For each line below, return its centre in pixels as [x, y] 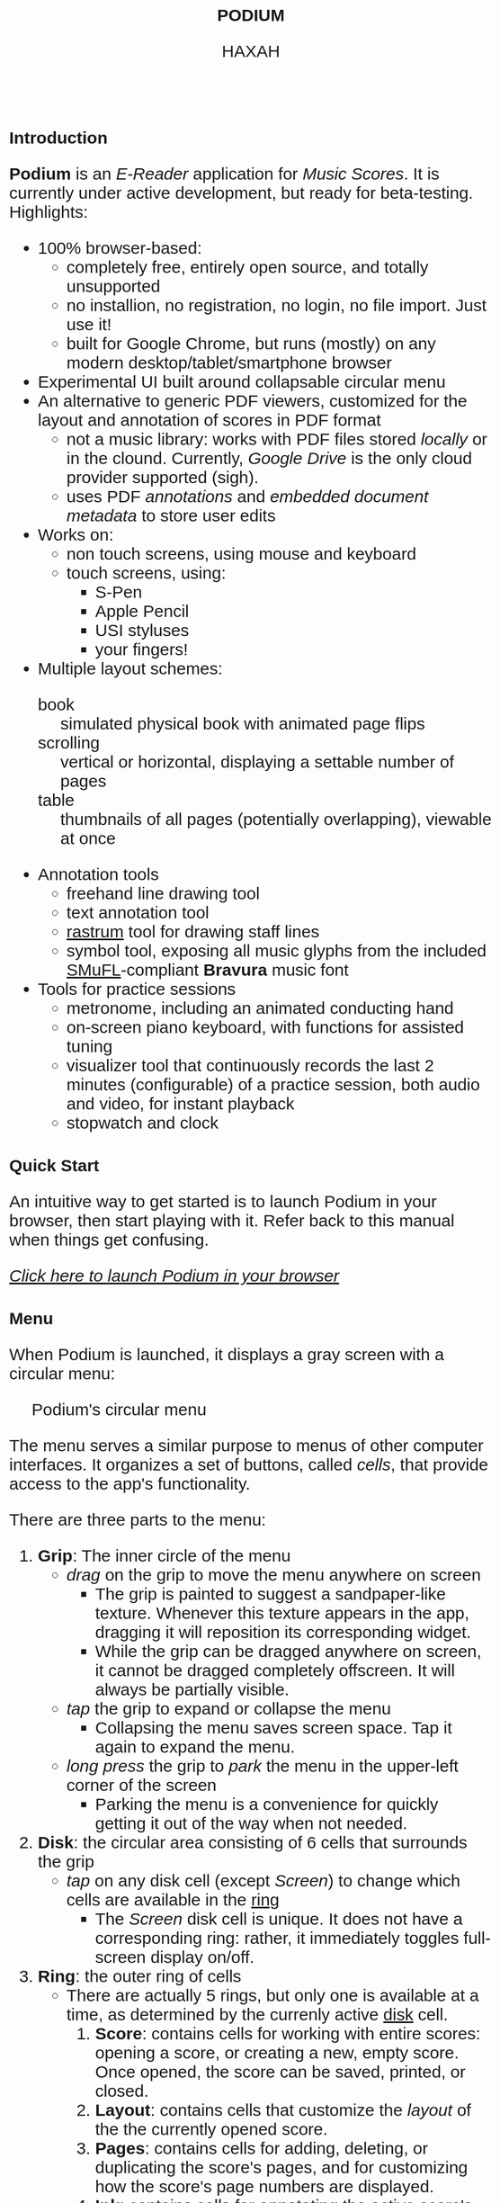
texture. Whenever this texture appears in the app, [282, 1613]
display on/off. [202, 1957]
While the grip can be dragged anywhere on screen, [288, 1651]
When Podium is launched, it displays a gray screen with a [227, 1354]
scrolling [69, 743]
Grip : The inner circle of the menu [165, 1556]
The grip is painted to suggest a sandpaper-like [270, 1594]
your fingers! [142, 649]
